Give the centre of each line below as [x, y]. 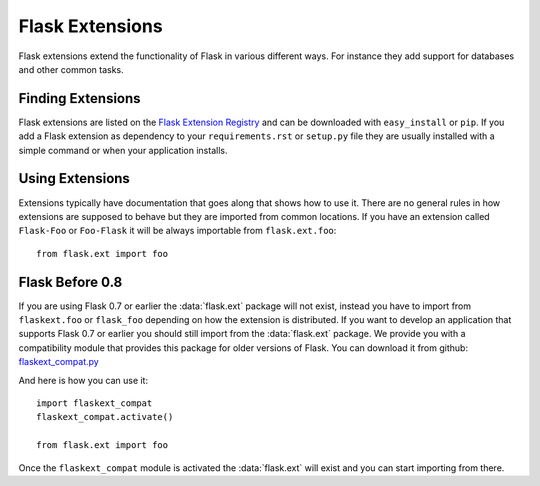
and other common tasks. [71, 69]
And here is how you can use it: [83, 380]
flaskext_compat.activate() [105, 417]
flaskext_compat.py [58, 362]
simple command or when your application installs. [123, 150]
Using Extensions [74, 178]
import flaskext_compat [94, 403]
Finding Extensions [79, 98]
